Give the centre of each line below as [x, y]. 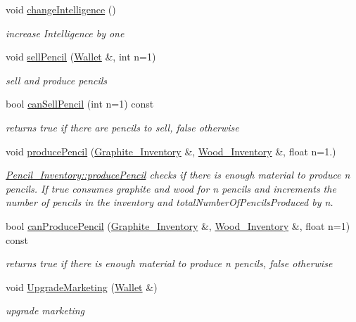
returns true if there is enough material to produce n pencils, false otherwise [169, 263]
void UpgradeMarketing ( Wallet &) [82, 286]
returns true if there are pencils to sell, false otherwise [122, 127]
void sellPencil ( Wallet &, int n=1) [81, 57]
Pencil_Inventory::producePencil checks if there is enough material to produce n [178, 175]
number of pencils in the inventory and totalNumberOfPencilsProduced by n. [170, 202]
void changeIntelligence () [61, 9]
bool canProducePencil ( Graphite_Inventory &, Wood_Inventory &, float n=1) [178, 225]
